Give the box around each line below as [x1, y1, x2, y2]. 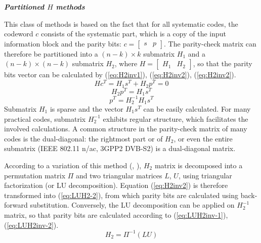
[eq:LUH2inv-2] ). [7, 219, 59, 230]
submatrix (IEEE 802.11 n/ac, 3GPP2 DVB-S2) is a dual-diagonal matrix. [4, 143, 236, 154]
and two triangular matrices [76, 170, 162, 180]
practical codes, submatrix [4, 113, 86, 124]
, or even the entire [173, 133, 233, 143]
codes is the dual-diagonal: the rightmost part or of [4, 133, 163, 143]
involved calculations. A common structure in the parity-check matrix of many [4, 123, 247, 134]
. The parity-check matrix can [164, 38, 256, 48]
